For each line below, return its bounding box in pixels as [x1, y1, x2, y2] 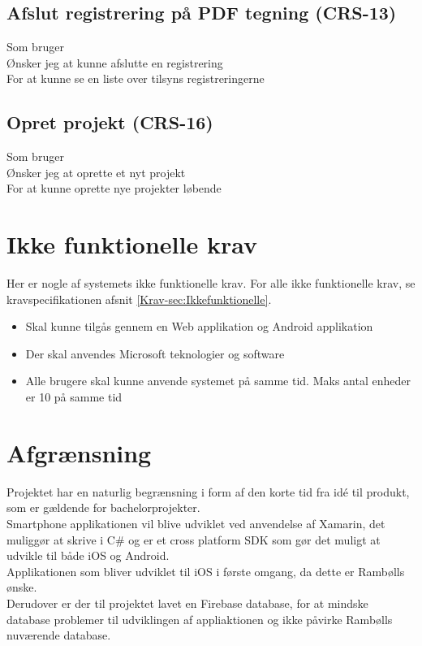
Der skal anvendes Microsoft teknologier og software [25, 345, 285, 362]
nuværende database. [6, 626, 111, 644]
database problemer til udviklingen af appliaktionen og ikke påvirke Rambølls [6, 610, 393, 627]
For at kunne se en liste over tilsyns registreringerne [6, 70, 265, 87]
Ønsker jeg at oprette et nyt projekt [6, 163, 186, 180]
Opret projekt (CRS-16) [6, 110, 213, 135]
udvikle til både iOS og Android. [6, 547, 170, 564]
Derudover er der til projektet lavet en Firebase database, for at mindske [6, 594, 368, 611]
